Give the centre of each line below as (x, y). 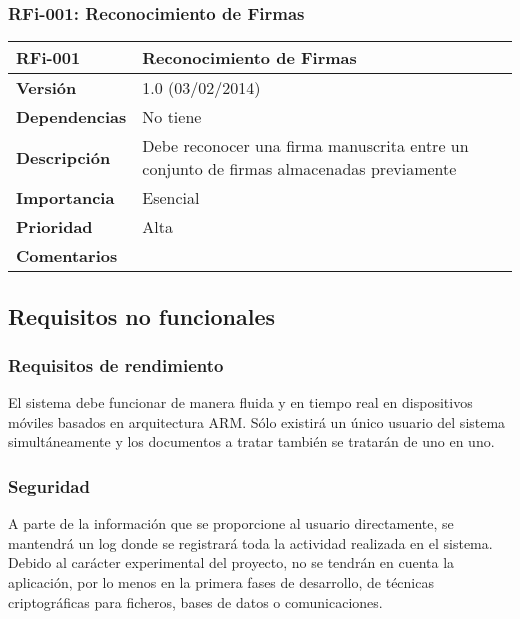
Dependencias (71, 117)
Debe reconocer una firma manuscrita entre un (305, 146)
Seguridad (49, 485)
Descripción (63, 157)
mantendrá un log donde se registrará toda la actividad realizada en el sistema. (250, 542)
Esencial (171, 198)
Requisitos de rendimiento (116, 364)
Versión (46, 88)
